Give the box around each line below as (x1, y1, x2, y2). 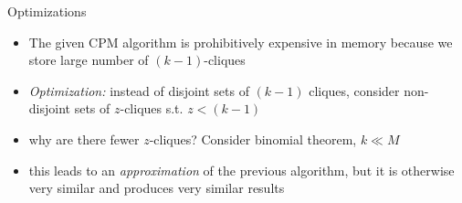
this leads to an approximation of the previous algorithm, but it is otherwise (28, 160, 455, 179)
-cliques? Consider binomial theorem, (149, 129, 357, 148)
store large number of (28, 50, 149, 69)
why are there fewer (28, 129, 140, 148)
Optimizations (7, 2, 87, 20)
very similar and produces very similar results (28, 178, 285, 198)
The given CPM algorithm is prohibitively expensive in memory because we (28, 32, 453, 51)
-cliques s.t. (120, 99, 184, 118)
